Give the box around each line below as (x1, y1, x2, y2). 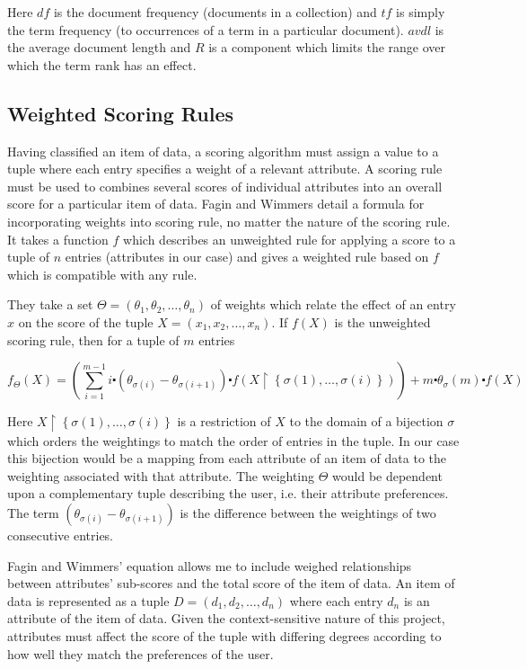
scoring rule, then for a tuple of (7, 330, 180, 349)
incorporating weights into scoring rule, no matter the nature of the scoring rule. (7, 211, 451, 230)
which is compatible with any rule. (7, 264, 198, 283)
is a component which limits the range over (208, 38, 446, 57)
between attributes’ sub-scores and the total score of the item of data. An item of (7, 574, 455, 593)
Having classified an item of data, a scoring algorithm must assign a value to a (7, 141, 439, 160)
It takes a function (7, 229, 109, 248)
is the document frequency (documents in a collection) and (53, 3, 377, 21)
